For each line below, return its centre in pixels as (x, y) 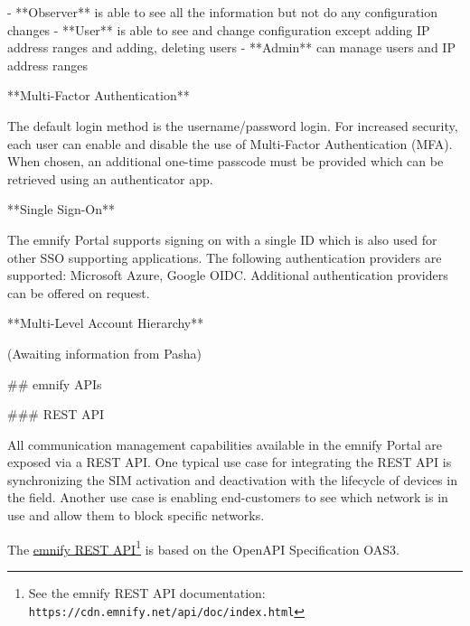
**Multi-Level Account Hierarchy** (106, 323)
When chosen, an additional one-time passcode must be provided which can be (226, 161)
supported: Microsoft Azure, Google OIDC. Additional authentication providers (228, 275)
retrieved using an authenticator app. (110, 178)
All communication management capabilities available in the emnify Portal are (225, 444)
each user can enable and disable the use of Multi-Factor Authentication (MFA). (230, 143)
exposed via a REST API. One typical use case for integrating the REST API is (230, 462)
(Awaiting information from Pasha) (105, 353)
